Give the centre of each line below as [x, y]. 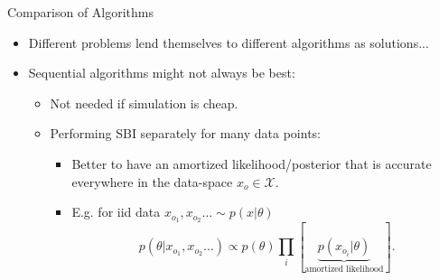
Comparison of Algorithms [81, 12]
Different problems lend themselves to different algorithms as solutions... [229, 42]
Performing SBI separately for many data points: [185, 133]
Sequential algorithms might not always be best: [162, 73]
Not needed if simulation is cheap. [144, 103]
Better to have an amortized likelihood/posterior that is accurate [252, 163]
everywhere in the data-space [152, 181]
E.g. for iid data [116, 212]
